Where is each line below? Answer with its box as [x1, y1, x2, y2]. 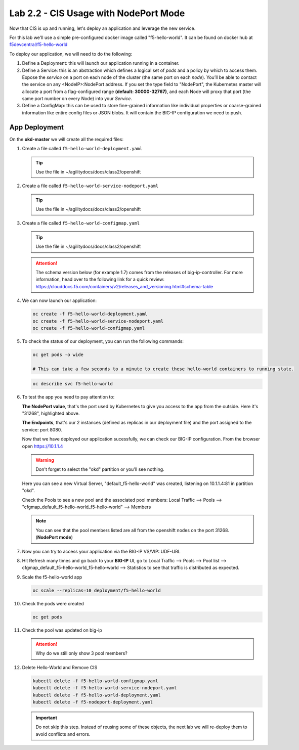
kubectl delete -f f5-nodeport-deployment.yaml [32, 699, 153, 705]
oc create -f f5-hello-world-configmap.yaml [32, 325, 145, 331]
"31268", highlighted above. [22, 410, 80, 417]
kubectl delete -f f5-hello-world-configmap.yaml [32, 678, 158, 684]
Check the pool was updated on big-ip [22, 627, 102, 633]
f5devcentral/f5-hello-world [9, 41, 68, 48]
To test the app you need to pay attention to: [22, 394, 115, 400]
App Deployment [9, 123, 64, 131]
